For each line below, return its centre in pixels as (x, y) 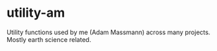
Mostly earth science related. (49, 39)
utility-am (36, 13)
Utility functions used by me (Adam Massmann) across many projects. (108, 32)
